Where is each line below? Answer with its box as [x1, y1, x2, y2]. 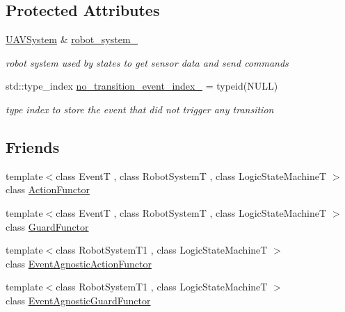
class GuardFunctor [6, 219, 89, 233]
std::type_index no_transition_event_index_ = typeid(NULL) [6, 79, 278, 93]
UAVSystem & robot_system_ [6, 32, 138, 47]
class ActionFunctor [6, 182, 90, 197]
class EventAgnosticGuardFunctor [6, 293, 151, 307]
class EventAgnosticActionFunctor [6, 256, 152, 270]
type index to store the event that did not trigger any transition [6, 101, 274, 116]
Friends [6, 136, 60, 157]
